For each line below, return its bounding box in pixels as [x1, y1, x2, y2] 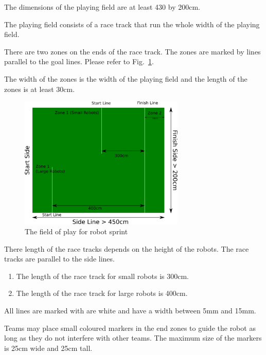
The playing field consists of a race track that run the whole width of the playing [4, 18, 260, 29]
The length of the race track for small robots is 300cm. [16, 270, 189, 281]
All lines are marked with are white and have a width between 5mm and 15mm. [4, 305, 256, 315]
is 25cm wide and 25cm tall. [4, 342, 93, 353]
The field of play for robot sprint [25, 226, 128, 236]
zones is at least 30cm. [4, 83, 75, 94]
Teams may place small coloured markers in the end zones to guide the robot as [4, 322, 256, 333]
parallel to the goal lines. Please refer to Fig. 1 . [4, 56, 154, 67]
